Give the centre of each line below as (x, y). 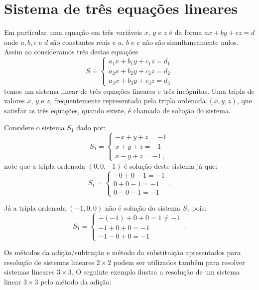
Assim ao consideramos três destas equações (71, 52)
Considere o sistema (34, 127)
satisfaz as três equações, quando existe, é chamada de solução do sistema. (117, 111)
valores (14, 101)
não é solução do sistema (142, 208)
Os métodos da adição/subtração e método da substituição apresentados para (122, 252)
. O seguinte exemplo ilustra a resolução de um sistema (155, 272)
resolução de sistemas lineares (49, 262)
